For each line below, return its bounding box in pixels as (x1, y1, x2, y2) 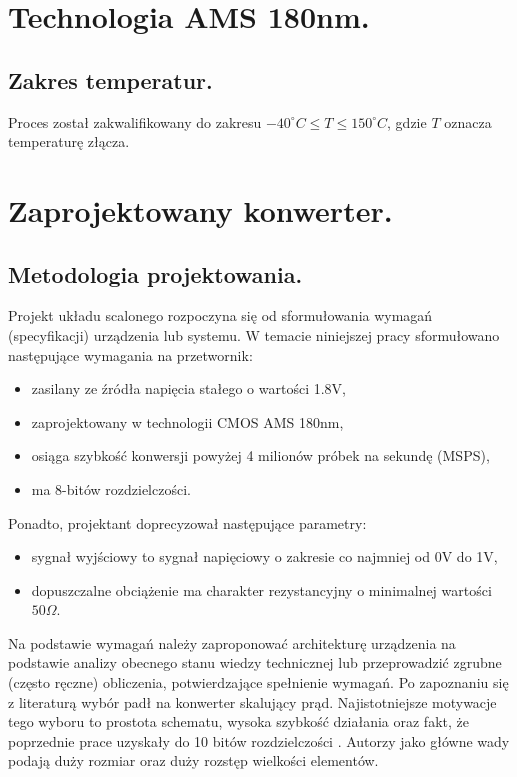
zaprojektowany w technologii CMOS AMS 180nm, (31, 411, 344, 432)
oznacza (444, 111, 492, 132)
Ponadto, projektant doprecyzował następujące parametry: (8, 512, 367, 533)
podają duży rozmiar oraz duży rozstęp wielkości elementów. (8, 750, 379, 771)
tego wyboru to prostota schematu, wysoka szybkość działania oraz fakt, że (8, 711, 469, 732)
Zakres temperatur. (8, 64, 213, 95)
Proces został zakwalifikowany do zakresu (8, 111, 262, 132)
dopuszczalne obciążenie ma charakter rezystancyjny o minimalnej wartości (31, 579, 492, 600)
